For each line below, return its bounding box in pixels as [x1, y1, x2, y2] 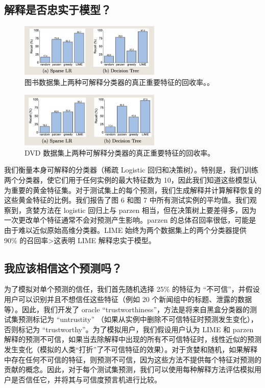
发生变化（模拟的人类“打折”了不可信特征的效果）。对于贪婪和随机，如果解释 [4, 344, 258, 354]
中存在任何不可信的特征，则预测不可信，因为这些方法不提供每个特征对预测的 [4, 354, 261, 364]
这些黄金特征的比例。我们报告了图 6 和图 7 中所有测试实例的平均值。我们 [4, 195, 250, 205]
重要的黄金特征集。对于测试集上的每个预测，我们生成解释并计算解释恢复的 [11, 184, 261, 195]
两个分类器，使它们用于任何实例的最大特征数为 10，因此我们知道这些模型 [4, 175, 250, 185]
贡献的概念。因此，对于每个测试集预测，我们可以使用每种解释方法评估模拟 [4, 364, 254, 375]
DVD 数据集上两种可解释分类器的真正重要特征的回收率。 [25, 147, 215, 158]
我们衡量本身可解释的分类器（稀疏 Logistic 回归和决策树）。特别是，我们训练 [4, 164, 259, 175]
